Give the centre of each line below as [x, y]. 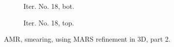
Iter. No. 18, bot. [49, 6]
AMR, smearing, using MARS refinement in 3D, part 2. [87, 39]
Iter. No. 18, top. [49, 22]
